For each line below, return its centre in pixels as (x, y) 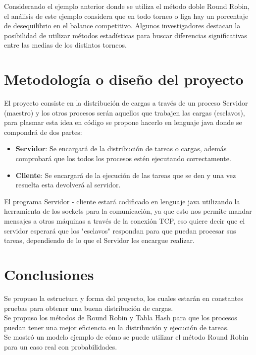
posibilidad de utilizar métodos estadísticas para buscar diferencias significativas (126, 35)
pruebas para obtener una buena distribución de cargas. (89, 308)
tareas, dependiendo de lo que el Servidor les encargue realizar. (99, 240)
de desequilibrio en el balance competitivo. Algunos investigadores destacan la (122, 26)
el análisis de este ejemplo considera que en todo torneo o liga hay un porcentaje (126, 16)
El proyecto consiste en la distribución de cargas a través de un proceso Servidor (126, 103)
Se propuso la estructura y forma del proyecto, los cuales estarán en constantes (124, 298)
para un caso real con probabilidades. (61, 346)
